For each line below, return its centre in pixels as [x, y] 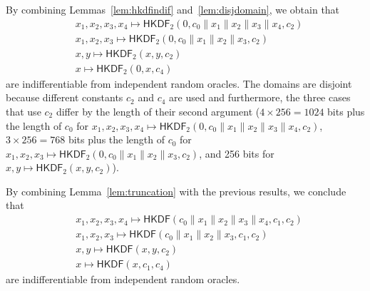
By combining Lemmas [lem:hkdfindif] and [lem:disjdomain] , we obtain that [173, 9]
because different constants [65, 97]
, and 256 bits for [237, 153]
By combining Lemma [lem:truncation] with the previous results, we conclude [176, 191]
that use [24, 111]
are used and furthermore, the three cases [260, 97]
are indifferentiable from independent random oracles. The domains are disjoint [179, 83]
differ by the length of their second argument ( [158, 111]
